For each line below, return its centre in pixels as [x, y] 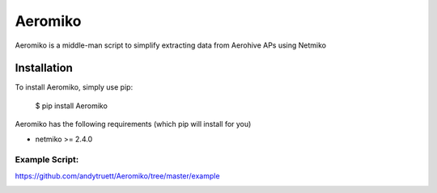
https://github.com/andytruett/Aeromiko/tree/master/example [117, 176]
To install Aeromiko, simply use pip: [74, 87]
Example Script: [47, 160]
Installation [44, 68]
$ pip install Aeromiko [72, 106]
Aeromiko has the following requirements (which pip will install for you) [133, 124]
